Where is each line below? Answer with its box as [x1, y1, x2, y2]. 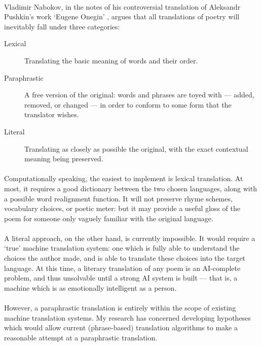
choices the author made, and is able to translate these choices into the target [4, 253, 246, 263]
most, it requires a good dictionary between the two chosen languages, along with [4, 183, 257, 193]
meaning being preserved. [24, 153, 103, 164]
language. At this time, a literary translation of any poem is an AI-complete [4, 262, 241, 273]
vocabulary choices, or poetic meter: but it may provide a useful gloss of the [4, 203, 240, 214]
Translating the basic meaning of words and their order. [24, 55, 198, 65]
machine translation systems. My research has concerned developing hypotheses [4, 312, 251, 323]
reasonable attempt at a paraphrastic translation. [4, 332, 158, 342]
